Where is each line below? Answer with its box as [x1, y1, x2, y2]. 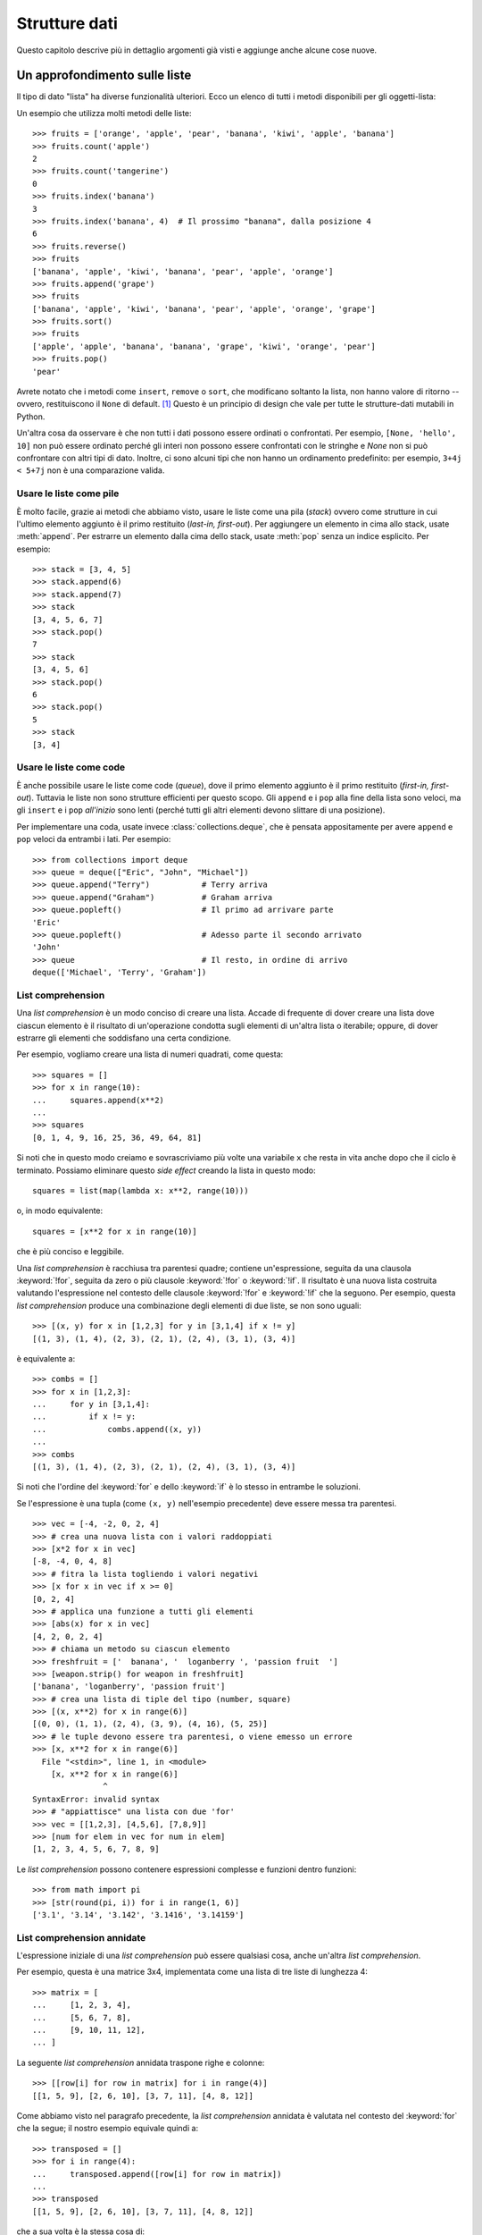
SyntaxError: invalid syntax [32, 1793, 160, 1804]
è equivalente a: [16, 1353, 76, 1363]
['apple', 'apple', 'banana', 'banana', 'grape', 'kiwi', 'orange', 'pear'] [32, 341, 377, 351]
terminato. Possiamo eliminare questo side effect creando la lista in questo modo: [16, 1165, 316, 1176]
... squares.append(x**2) [32, 1095, 165, 1105]
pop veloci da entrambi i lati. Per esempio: [16, 834, 171, 845]
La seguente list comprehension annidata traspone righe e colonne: [16, 2057, 265, 2068]
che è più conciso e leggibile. [16, 1246, 125, 1257]
